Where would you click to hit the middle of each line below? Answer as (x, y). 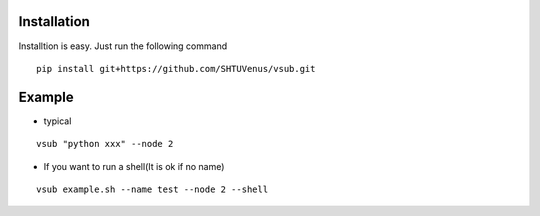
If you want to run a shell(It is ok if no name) (134, 166)
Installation (54, 21)
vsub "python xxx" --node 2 (105, 144)
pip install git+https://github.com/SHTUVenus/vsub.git (176, 68)
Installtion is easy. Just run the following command (123, 46)
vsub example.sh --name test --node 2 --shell (152, 189)
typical (57, 121)
